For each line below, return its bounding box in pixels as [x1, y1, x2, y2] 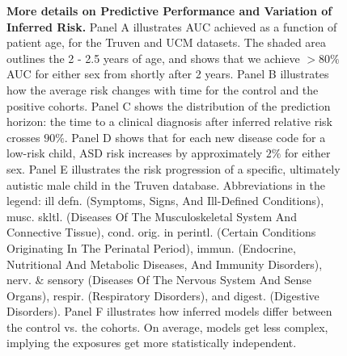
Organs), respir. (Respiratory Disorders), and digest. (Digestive [6, 287, 319, 304]
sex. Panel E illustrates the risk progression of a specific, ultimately [6, 160, 341, 177]
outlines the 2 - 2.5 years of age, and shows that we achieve [6, 49, 300, 66]
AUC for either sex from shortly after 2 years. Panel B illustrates [6, 65, 329, 82]
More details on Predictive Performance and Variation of [6, 2, 332, 19]
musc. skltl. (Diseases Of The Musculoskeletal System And [6, 207, 297, 224]
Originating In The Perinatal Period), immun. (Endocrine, [6, 239, 296, 256]
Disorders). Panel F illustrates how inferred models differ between [6, 303, 332, 320]
